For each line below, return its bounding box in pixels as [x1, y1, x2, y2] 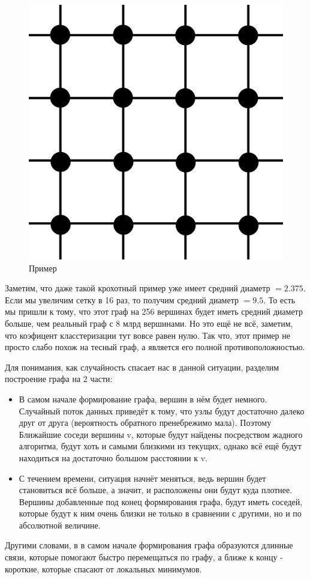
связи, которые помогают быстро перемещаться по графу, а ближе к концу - [5, 551, 283, 563]
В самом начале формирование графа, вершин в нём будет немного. [19, 392, 267, 405]
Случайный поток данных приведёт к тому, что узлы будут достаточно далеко [19, 404, 305, 417]
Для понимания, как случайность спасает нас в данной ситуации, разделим [5, 360, 279, 373]
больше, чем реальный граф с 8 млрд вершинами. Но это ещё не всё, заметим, [5, 317, 293, 329]
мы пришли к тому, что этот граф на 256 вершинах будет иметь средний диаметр [5, 305, 303, 318]
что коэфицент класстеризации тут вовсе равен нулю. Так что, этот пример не [5, 329, 290, 341]
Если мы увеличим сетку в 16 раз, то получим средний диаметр [5, 293, 239, 306]
